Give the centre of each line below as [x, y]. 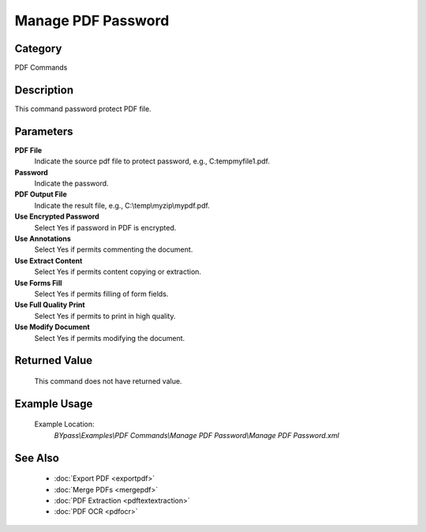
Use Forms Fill [38, 283]
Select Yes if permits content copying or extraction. [118, 272]
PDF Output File [41, 194]
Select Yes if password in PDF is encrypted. [105, 227]
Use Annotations [43, 238]
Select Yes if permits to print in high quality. [105, 316]
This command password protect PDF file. [83, 109]
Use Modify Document [52, 327]
